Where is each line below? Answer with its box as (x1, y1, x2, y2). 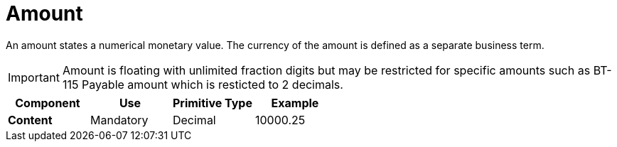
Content (8, 112, 53, 127)
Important (8, 70, 60, 85)
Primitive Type (172, 95, 252, 110)
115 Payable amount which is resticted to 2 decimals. (62, 77, 343, 92)
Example (271, 95, 319, 110)
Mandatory (90, 112, 149, 127)
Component (15, 95, 80, 110)
